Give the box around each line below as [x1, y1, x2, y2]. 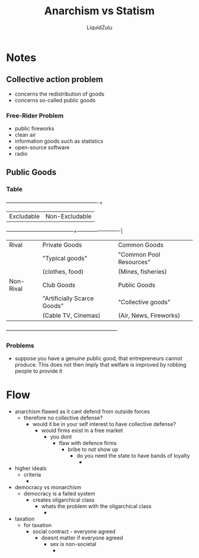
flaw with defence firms [59, 439, 117, 446]
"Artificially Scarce [42, 294, 94, 302]
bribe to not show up [68, 446, 118, 453]
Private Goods [42, 241, 82, 249]
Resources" [118, 257, 151, 266]
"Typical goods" [42, 254, 88, 262]
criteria [23, 471, 41, 478]
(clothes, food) [42, 267, 84, 276]
